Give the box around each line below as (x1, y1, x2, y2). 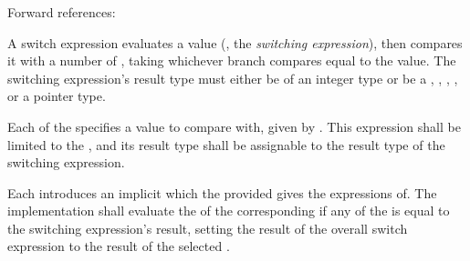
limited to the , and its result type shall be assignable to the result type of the (7, 135, 445, 154)
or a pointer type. (7, 86, 106, 105)
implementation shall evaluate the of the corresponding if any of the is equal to (7, 201, 450, 220)
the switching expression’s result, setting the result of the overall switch (7, 218, 408, 237)
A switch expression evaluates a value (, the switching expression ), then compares (7, 33, 463, 52)
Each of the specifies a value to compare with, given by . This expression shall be (7, 116, 461, 136)
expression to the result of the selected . (7, 236, 230, 256)
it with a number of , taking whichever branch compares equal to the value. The (7, 51, 456, 70)
